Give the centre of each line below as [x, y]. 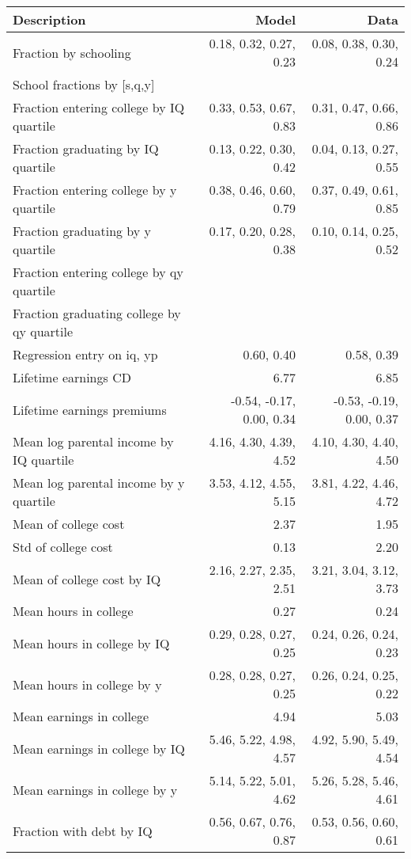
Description [49, 19]
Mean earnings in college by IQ [99, 748]
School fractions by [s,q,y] [84, 84]
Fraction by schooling [72, 52]
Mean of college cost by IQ [87, 579]
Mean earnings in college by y [95, 789]
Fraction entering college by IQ [99, 107]
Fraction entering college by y [95, 190]
